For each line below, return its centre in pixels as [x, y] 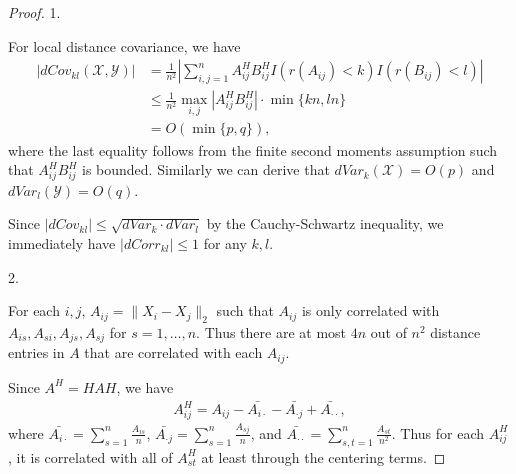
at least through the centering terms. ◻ [323, 456]
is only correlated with [370, 310]
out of [388, 332]
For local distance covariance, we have [124, 45]
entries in [36, 352]
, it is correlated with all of [90, 456]
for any [225, 243]
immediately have [62, 243]
